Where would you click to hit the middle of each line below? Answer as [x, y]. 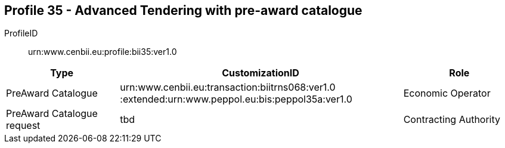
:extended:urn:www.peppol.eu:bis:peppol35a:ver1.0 [236, 99]
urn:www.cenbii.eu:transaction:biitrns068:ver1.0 [228, 87]
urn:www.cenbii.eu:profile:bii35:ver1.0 [103, 52]
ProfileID [21, 33]
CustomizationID [261, 73]
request [23, 126]
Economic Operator [447, 93]
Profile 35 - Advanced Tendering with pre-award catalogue [183, 10]
